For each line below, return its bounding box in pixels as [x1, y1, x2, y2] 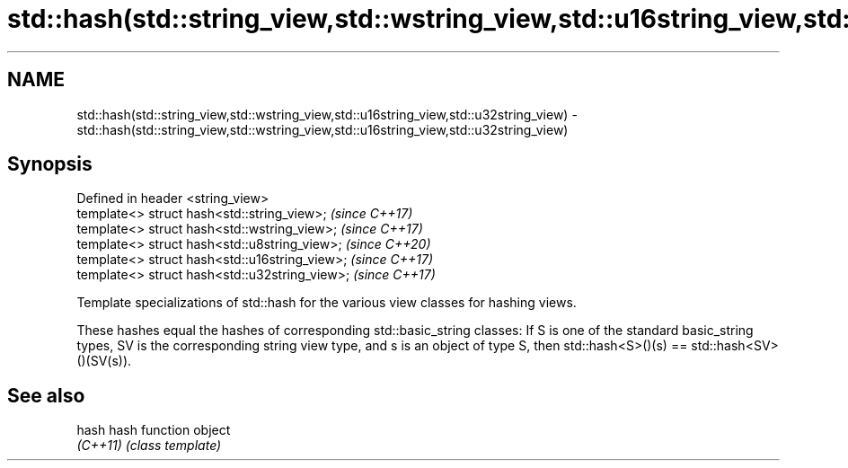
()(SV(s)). [76, 353, 132, 369]
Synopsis [7, 153, 93, 176]
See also [7, 384, 85, 407]
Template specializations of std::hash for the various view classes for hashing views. [76, 295, 577, 311]
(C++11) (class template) [76, 437, 222, 454]
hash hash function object [76, 422, 231, 438]
